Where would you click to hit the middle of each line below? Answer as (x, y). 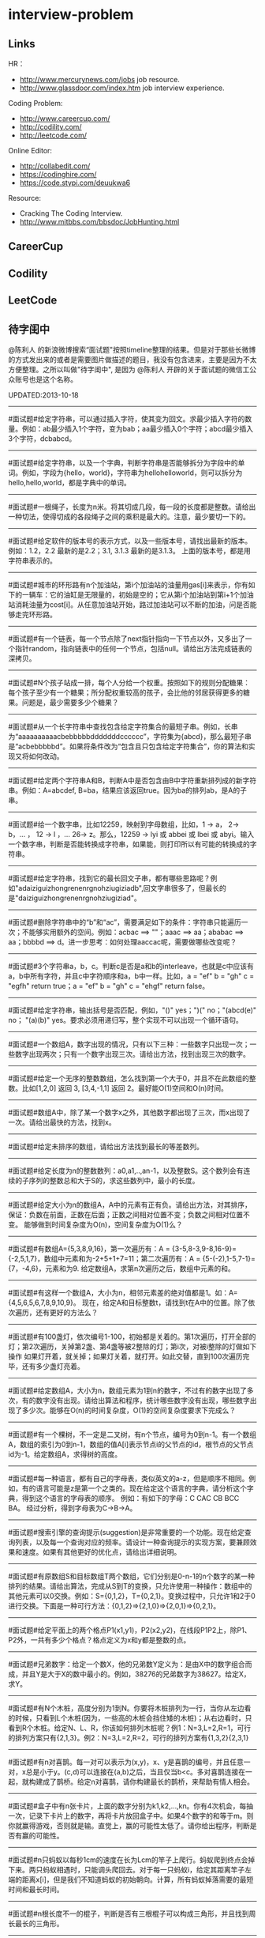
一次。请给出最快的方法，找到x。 (62, 1122)
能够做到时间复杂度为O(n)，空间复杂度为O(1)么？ (103, 1224)
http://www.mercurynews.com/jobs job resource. (99, 79)
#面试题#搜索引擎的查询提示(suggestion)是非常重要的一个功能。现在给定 (126, 1532)
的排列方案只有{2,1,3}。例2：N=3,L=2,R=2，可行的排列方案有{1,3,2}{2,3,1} (129, 1737)
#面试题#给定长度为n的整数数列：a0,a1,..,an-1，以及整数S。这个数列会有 (126, 1171)
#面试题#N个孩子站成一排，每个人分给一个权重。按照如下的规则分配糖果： (129, 682)
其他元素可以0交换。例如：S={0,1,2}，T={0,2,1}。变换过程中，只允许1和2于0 (132, 1596)
